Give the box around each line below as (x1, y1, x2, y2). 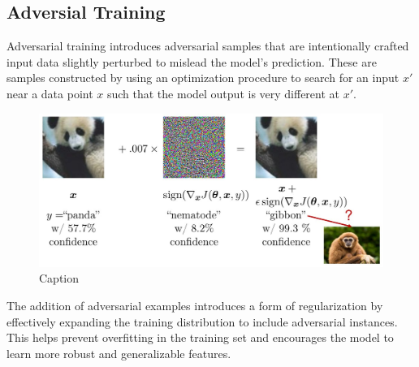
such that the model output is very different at (106, 84, 340, 101)
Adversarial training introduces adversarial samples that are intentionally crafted (6, 37, 409, 54)
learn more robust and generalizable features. (6, 344, 231, 361)
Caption (39, 270, 80, 287)
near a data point (6, 84, 93, 101)
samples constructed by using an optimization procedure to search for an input (6, 69, 400, 86)
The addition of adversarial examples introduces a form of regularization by (6, 296, 383, 313)
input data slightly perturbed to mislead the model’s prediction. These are (6, 53, 377, 70)
